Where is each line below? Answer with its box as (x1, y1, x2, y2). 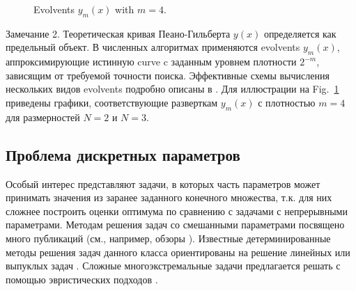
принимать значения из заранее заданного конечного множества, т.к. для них (6, 190, 332, 205)
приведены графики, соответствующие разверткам (6, 95, 218, 109)
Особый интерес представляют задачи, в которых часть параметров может (6, 176, 320, 191)
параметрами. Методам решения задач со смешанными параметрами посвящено (6, 217, 345, 232)
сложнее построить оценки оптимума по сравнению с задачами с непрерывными (6, 203, 348, 218)
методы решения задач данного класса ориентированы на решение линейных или (6, 244, 350, 259)
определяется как (263, 26, 336, 40)
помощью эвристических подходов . (6, 272, 158, 286)
